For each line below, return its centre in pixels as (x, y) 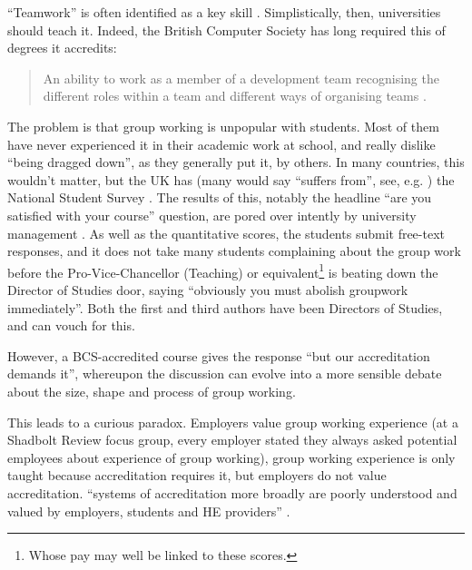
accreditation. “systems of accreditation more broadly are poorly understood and (232, 492)
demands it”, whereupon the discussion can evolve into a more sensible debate (225, 373)
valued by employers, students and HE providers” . (149, 511)
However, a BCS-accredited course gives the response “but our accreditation (219, 355)
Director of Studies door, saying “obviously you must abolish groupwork (208, 289)
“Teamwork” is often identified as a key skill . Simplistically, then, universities (224, 12)
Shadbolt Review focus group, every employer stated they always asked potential (232, 440)
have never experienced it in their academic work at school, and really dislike (221, 144)
